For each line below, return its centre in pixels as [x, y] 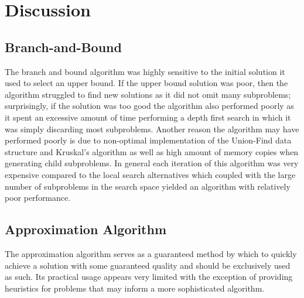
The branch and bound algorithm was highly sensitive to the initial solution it [145, 71]
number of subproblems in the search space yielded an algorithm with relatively [148, 186]
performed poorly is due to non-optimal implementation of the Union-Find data [148, 140]
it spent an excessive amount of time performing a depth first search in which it [148, 117]
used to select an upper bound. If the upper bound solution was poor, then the [146, 83]
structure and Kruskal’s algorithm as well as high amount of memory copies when [152, 151]
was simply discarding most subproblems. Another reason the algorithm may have [152, 129]
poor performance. [38, 198]
